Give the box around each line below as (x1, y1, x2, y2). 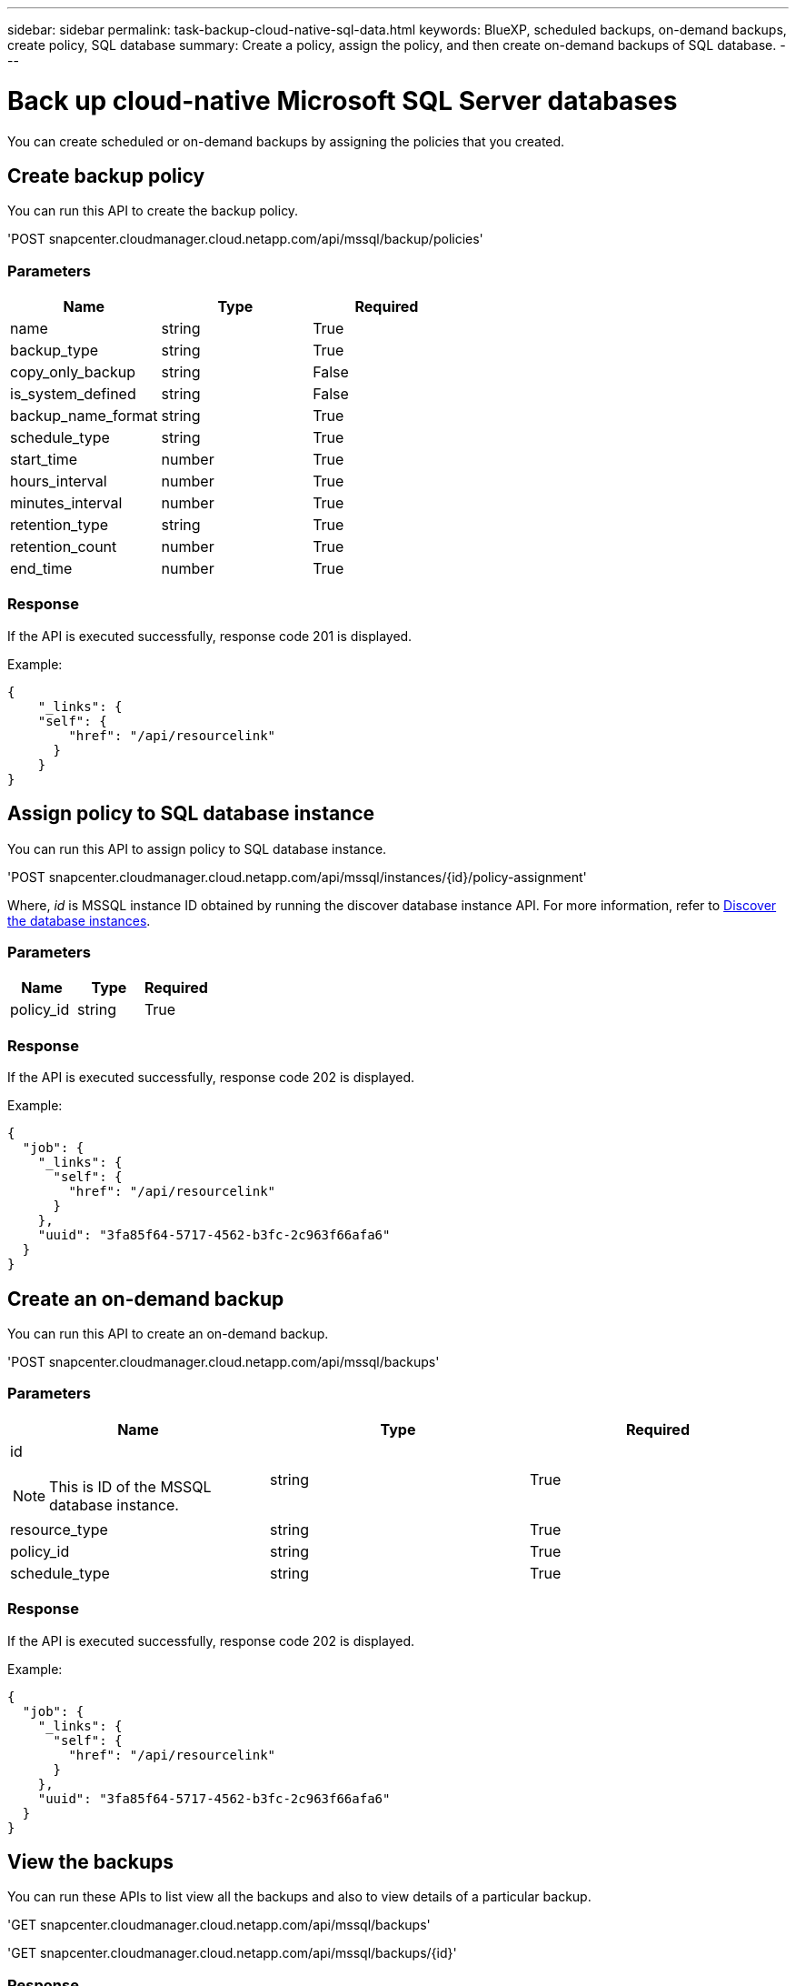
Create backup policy (7, 164, 205, 187)
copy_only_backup (10, 363, 135, 382)
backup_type (10, 341, 99, 360)
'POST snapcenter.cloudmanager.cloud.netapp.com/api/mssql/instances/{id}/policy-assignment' (7, 868, 587, 885)
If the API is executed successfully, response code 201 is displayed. (7, 627, 413, 644)
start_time (10, 450, 77, 469)
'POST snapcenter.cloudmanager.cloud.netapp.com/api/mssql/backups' (7, 1354, 440, 1370)
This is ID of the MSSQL (49, 1477, 212, 1496)
